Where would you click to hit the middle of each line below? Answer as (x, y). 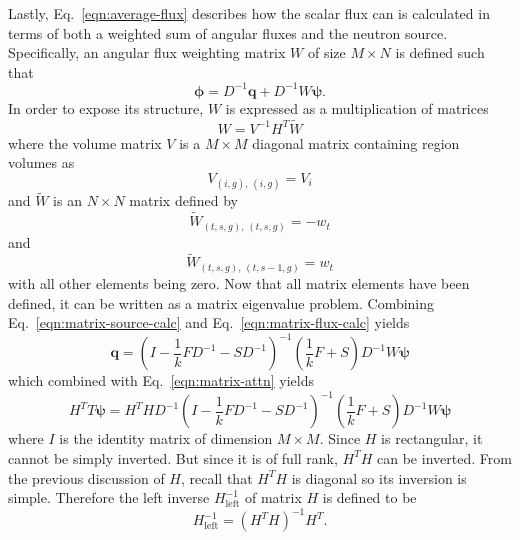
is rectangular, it (432, 438)
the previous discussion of (86, 477)
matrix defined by (183, 200)
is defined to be (369, 497)
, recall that (217, 477)
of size (326, 52)
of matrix (273, 497)
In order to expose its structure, (106, 107)
